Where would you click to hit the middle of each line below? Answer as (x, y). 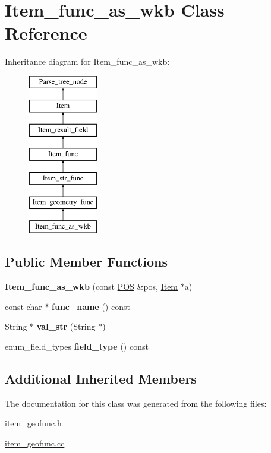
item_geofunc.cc (35, 443)
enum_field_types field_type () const (77, 346)
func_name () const (91, 306)
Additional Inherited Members (101, 378)
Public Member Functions (86, 262)
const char (23, 306)
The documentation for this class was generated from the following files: (136, 403)
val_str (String (66, 326)
